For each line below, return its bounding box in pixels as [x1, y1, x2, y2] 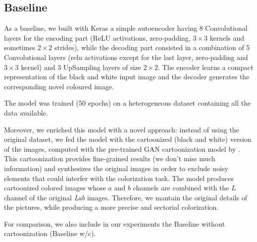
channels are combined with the [133, 182, 229, 193]
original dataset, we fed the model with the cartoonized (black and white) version [4, 134, 252, 144]
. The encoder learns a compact [157, 61, 254, 72]
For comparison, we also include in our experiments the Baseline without [4, 218, 225, 229]
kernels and [209, 32, 245, 43]
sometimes [4, 42, 36, 53]
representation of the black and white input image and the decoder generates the [4, 71, 250, 82]
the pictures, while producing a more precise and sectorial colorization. [4, 202, 219, 212]
